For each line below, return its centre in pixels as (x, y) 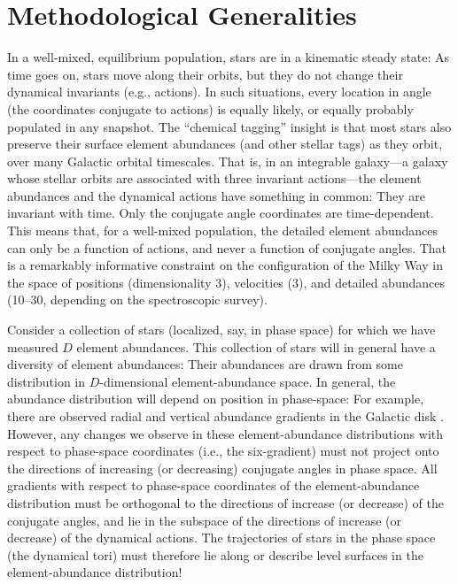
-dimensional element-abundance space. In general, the (248, 381)
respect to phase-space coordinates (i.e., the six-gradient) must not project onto (223, 451)
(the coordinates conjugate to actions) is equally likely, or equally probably (210, 108)
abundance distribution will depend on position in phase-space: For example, (216, 399)
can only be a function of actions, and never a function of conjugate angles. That (227, 247)
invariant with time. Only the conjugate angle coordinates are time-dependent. (221, 213)
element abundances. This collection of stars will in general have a (256, 346)
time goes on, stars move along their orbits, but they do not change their (205, 74)
